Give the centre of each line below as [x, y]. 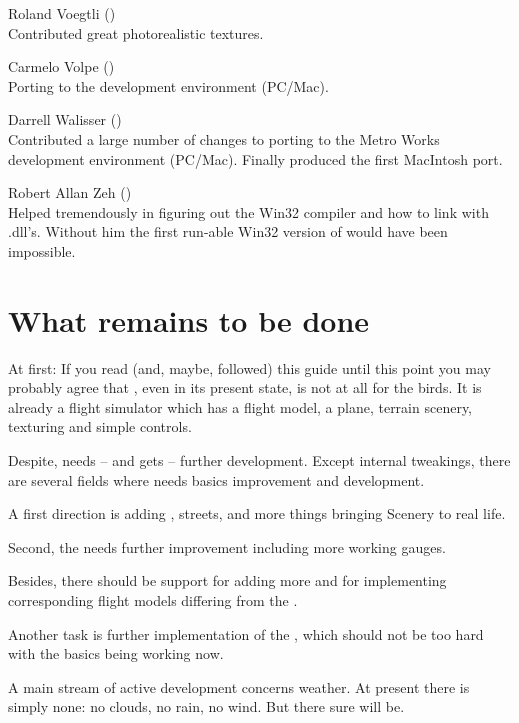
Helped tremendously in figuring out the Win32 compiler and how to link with [248, 211]
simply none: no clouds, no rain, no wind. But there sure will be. [206, 706]
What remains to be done [189, 319]
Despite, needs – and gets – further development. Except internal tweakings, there [259, 460]
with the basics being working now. [116, 653]
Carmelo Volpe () [61, 66]
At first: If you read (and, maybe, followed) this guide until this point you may [249, 367]
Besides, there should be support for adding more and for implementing [227, 580]
